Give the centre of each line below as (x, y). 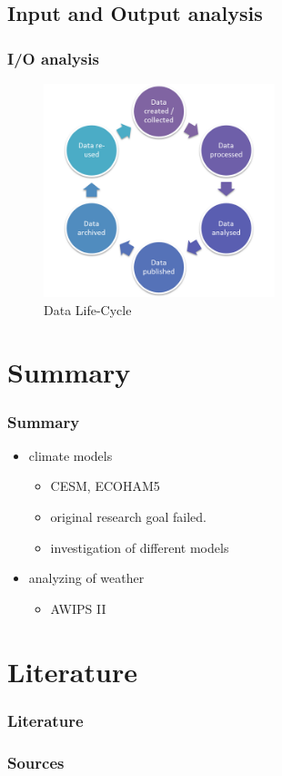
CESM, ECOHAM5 (105, 486)
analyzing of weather (86, 578)
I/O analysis (53, 58)
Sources (36, 762)
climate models (70, 455)
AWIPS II (78, 608)
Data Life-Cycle (88, 309)
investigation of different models (140, 547)
